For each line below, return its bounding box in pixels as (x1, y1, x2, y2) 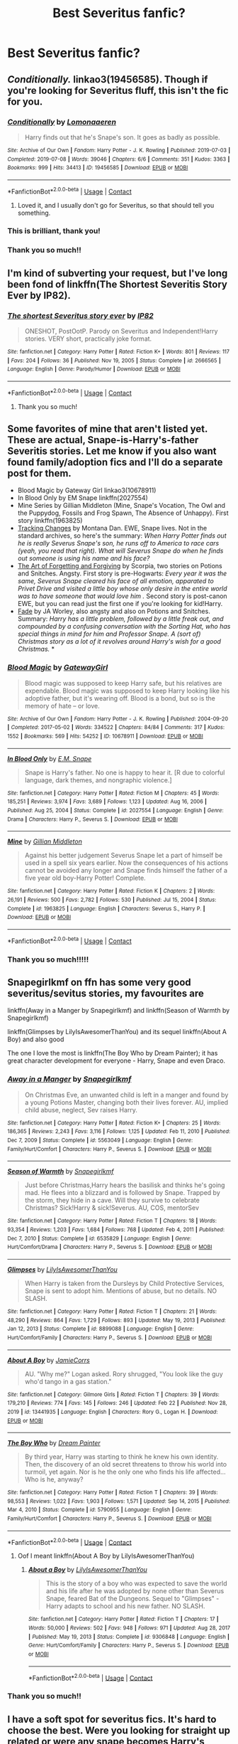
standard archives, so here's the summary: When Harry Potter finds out (17, 531, 227, 540)
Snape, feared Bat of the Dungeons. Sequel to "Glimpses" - (45, 1595, 220, 1603)
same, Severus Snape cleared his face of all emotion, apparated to (17, 577, 214, 585)
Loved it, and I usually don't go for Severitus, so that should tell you (17, 201, 215, 209)
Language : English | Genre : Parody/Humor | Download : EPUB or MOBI (7, 366, 181, 373)
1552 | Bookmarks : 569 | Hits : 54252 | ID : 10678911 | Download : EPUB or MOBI (7, 733, 203, 740)
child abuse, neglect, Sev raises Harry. (24, 1105, 138, 1114)
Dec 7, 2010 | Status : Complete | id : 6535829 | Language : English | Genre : (7, 1235, 192, 1242)
